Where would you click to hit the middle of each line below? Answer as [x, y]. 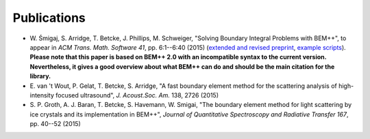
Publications [49, 18]
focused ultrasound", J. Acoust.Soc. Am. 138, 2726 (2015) [137, 95]
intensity [42, 95]
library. [40, 76]
